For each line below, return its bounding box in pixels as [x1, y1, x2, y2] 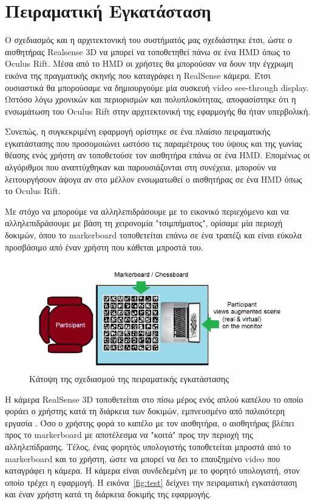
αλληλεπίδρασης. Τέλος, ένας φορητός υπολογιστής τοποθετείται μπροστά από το [5, 440, 291, 452]
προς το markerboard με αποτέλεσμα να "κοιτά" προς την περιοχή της [5, 428, 253, 441]
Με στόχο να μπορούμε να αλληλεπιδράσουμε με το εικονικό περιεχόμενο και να [5, 204, 289, 217]
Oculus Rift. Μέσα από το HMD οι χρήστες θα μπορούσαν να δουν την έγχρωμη [5, 57, 293, 70]
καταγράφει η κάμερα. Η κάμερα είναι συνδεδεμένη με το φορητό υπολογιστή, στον [5, 464, 300, 477]
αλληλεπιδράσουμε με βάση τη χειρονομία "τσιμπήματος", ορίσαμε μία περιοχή [5, 217, 283, 229]
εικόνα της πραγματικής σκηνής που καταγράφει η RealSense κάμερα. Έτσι [5, 69, 271, 81]
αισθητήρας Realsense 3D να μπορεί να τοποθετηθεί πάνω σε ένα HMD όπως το [5, 45, 291, 58]
